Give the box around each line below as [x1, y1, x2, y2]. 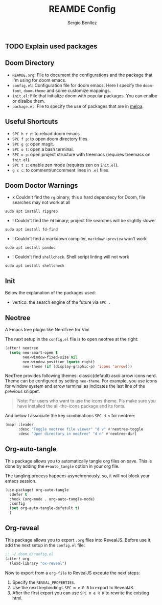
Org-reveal [5, 524, 39, 532]
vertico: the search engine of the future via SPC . [12, 299, 111, 305]
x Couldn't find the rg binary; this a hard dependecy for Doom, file [12, 194, 146, 200]
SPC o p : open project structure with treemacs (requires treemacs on [12, 151, 151, 157]
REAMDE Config [48, 3, 116, 15]
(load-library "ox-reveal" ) [9, 561, 67, 566]
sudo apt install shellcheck [5, 263, 65, 268]
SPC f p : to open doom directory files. [12, 136, 89, 142]
